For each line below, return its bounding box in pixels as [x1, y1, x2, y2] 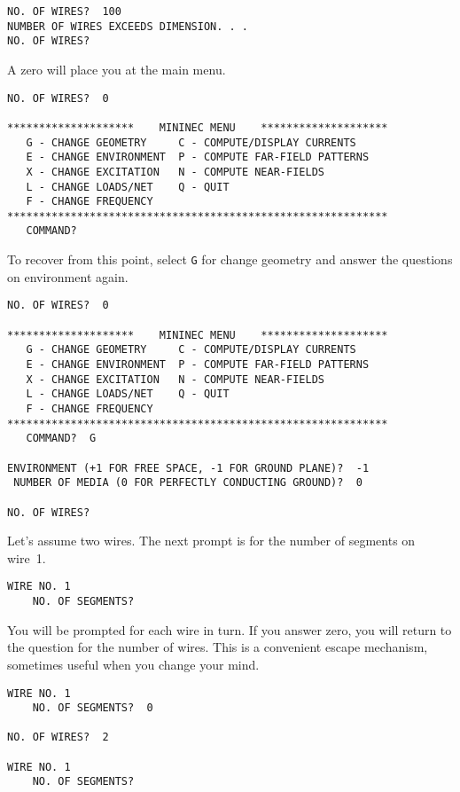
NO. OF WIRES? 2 [7, 731, 109, 744]
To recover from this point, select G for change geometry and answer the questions [7, 250, 453, 269]
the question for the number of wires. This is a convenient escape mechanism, [7, 638, 428, 656]
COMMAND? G [26, 432, 97, 445]
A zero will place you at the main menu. [7, 59, 226, 78]
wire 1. [7, 548, 46, 567]
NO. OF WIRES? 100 [7, 5, 121, 18]
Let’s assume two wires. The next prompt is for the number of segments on [7, 531, 416, 550]
